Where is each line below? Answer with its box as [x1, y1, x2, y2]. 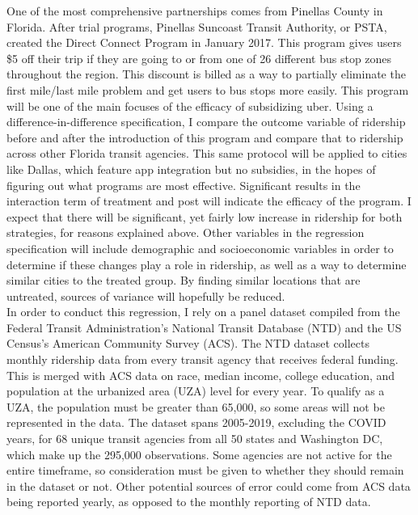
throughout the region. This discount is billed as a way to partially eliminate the [6, 65, 406, 82]
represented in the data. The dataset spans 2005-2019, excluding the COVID [6, 414, 386, 431]
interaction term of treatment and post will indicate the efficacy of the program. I [6, 192, 412, 209]
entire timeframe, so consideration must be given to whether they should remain [6, 462, 404, 479]
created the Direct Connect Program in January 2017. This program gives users [6, 34, 402, 51]
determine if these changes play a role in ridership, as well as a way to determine [6, 255, 407, 272]
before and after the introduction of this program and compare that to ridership [6, 129, 403, 146]
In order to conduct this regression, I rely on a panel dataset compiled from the [6, 303, 400, 320]
